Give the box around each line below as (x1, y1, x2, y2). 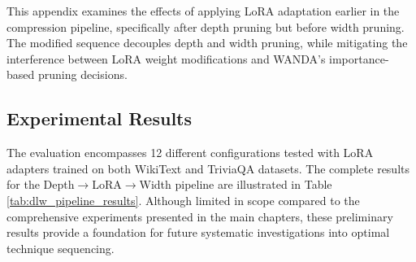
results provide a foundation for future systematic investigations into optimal (6, 224, 390, 241)
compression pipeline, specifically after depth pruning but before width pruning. (6, 18, 405, 35)
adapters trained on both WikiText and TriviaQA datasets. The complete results (6, 159, 410, 177)
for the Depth (6, 176, 75, 193)
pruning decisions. (37, 66, 128, 83)
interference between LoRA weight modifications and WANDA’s (6, 50, 326, 67)
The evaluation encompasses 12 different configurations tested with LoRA (6, 144, 374, 161)
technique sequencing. (6, 239, 115, 256)
